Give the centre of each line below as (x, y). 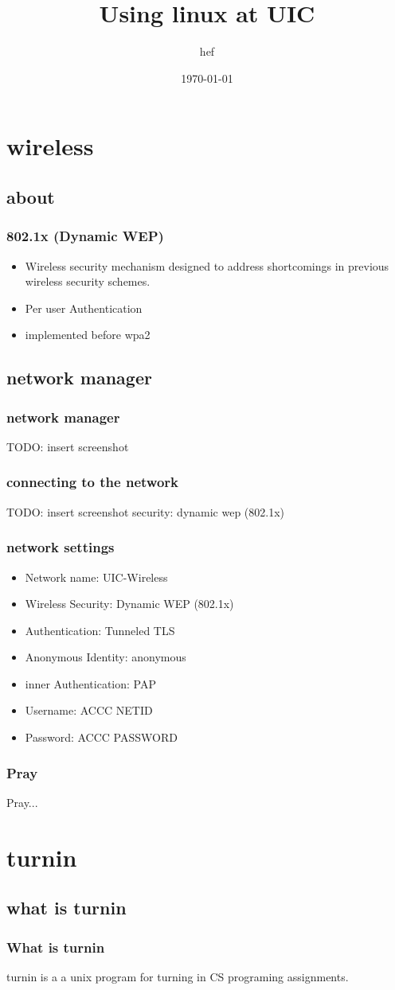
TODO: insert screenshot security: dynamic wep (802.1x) (146, 511)
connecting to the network (92, 482)
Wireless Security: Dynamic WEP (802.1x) (129, 604)
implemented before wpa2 (88, 335)
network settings (61, 547)
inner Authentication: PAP (90, 683)
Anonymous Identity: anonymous (106, 657)
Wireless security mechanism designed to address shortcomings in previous (207, 265)
